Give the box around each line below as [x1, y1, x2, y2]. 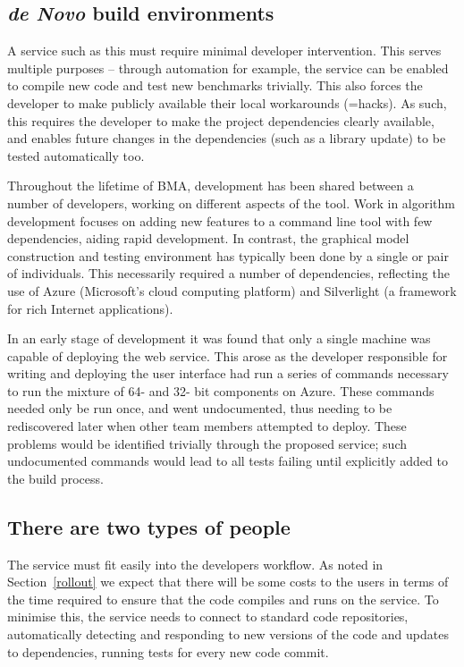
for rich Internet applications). [7, 299, 173, 317]
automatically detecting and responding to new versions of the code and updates [7, 625, 449, 644]
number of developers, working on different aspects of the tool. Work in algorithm [7, 193, 455, 212]
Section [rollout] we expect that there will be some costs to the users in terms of [7, 572, 449, 591]
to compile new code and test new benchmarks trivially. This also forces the [7, 76, 423, 95]
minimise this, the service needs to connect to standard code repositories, [7, 607, 409, 626]
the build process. [7, 469, 104, 487]
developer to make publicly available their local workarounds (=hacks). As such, [7, 93, 447, 112]
